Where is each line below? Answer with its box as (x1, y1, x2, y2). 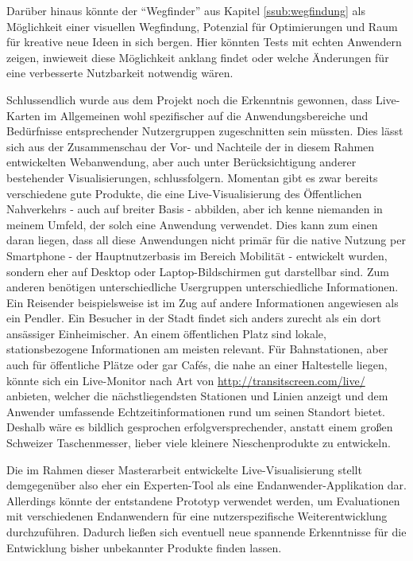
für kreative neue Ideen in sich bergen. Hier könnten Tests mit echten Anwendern (6, 33, 402, 50)
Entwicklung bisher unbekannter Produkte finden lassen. (6, 539, 282, 555)
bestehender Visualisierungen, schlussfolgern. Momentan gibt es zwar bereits (6, 169, 378, 185)
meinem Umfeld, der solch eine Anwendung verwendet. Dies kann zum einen (6, 216, 378, 232)
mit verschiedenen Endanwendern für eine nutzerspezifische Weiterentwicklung (6, 508, 388, 524)
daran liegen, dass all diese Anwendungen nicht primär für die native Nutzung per (6, 232, 406, 248)
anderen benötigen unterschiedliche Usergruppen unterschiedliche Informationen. (6, 279, 399, 295)
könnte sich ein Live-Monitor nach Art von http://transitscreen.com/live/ (6, 372, 365, 388)
